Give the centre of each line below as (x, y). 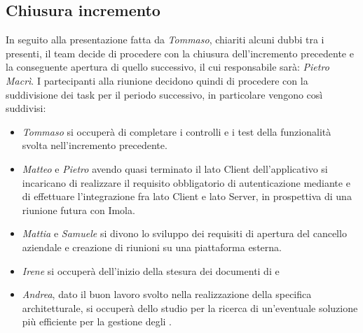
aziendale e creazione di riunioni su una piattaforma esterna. (152, 247)
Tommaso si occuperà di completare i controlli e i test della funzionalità (177, 131)
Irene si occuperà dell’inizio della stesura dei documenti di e (151, 270)
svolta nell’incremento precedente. (95, 145)
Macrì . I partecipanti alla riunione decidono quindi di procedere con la (157, 80)
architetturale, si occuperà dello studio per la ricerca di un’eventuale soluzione (190, 307)
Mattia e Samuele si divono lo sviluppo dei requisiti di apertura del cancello (184, 233)
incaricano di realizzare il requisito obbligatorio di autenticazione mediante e (186, 182)
